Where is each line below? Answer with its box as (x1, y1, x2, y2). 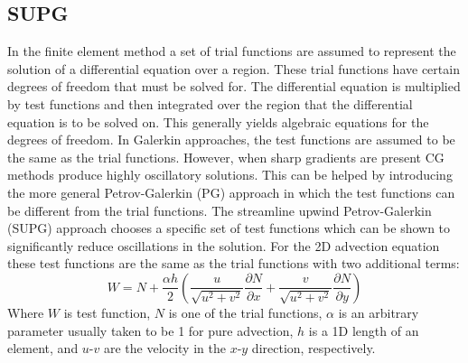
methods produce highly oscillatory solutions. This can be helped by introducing (7, 165, 453, 184)
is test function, (63, 302, 151, 321)
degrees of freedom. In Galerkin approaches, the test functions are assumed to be (7, 130, 455, 149)
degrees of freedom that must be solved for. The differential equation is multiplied (7, 77, 461, 96)
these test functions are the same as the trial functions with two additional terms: (7, 254, 460, 273)
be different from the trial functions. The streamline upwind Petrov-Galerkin (7, 200, 432, 219)
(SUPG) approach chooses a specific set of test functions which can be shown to (7, 219, 451, 237)
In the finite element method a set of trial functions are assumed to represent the (7, 42, 456, 60)
